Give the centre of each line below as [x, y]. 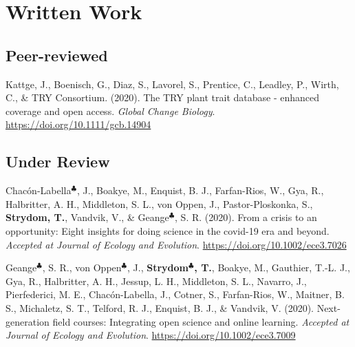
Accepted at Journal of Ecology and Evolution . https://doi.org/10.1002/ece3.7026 [176, 244]
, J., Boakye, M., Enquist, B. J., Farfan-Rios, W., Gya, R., [200, 190]
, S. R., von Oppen [82, 267]
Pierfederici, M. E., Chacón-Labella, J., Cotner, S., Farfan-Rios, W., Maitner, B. [175, 294]
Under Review [58, 161]
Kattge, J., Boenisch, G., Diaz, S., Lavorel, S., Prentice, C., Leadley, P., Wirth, [172, 84]
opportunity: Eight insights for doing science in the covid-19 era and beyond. [168, 230]
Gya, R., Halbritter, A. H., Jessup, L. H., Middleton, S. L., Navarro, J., [156, 281]
